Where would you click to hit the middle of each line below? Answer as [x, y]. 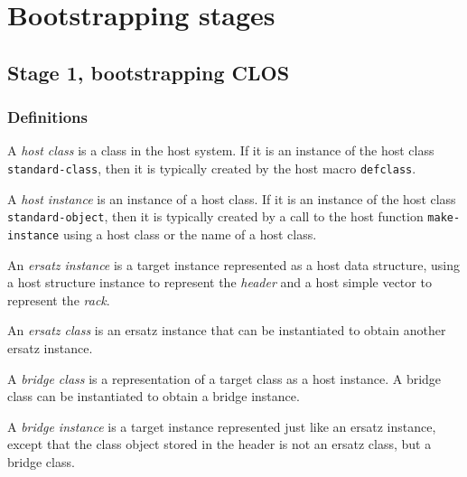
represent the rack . [59, 299]
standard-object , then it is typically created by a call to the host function [215, 216]
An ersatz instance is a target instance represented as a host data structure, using [233, 264]
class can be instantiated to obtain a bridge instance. [154, 396]
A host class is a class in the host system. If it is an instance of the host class [221, 150]
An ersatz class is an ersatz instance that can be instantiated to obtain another [227, 330]
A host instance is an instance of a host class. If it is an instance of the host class [232, 198]
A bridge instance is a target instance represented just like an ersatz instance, [222, 426]
